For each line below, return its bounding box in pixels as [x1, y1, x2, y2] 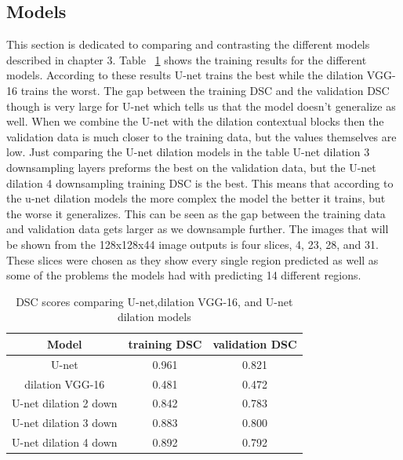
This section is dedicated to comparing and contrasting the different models [6, 36, 370, 53]
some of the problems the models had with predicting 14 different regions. [6, 267, 361, 283]
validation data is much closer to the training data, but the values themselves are [6, 128, 397, 144]
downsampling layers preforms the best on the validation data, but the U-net [6, 159, 376, 175]
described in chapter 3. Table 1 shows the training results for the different [6, 51, 367, 68]
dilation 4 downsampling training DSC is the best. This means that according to [6, 174, 394, 191]
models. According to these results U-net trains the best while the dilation [6, 67, 364, 83]
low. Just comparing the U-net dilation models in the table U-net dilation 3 [6, 144, 370, 160]
